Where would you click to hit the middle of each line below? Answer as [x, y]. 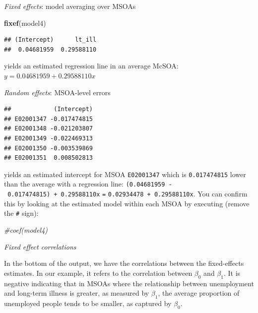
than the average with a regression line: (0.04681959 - [88, 184]
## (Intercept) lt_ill [50, 40]
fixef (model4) [25, 23]
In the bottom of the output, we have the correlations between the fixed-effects [124, 263]
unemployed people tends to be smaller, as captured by [88, 303]
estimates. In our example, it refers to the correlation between [98, 273]
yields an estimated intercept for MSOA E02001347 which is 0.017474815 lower [125, 174]
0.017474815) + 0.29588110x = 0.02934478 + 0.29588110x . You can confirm [128, 194]
